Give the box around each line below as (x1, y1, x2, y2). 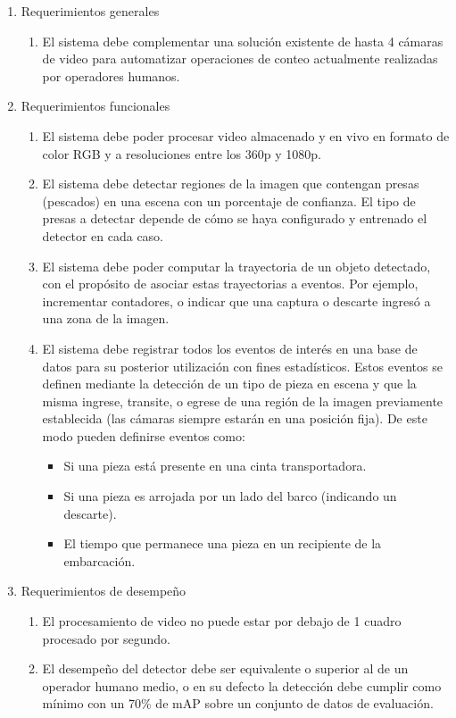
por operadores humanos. (42, 66, 180, 85)
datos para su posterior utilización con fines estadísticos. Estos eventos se (42, 356, 443, 375)
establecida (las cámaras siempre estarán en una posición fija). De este (42, 409, 427, 428)
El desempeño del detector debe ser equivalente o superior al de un (42, 659, 409, 678)
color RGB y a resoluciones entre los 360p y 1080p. (42, 144, 321, 163)
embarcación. (63, 551, 136, 570)
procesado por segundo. (42, 629, 170, 647)
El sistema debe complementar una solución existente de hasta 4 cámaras (42, 31, 444, 50)
